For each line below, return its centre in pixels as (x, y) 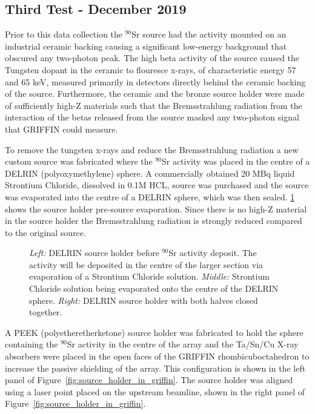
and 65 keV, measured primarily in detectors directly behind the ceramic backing (155, 81)
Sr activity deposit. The (213, 253)
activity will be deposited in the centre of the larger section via (146, 264)
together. (46, 312)
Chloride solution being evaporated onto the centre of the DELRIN (154, 288)
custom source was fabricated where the (79, 161)
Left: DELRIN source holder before (94, 253)
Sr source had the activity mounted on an (209, 34)
